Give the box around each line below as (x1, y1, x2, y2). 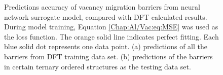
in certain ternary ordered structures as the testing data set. (4, 61, 191, 71)
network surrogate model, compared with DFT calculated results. (4, 11, 207, 22)
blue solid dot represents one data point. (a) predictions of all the (4, 41, 208, 52)
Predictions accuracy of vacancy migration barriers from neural (4, 2, 200, 12)
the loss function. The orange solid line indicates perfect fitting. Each (4, 31, 219, 42)
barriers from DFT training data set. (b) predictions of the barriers (4, 51, 213, 61)
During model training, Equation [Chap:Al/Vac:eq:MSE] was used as (4, 21, 218, 32)
